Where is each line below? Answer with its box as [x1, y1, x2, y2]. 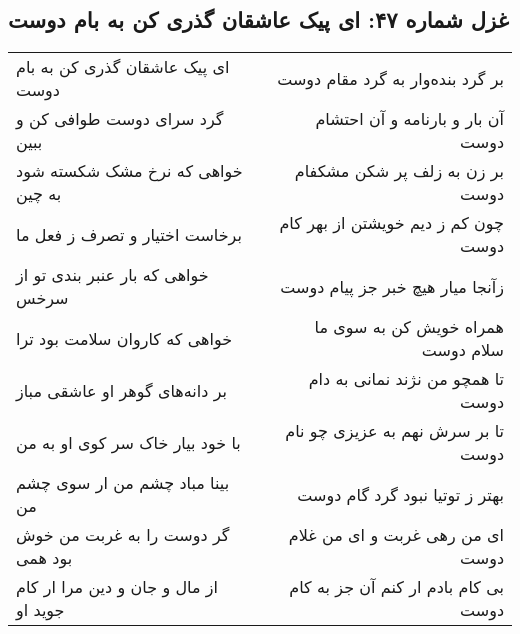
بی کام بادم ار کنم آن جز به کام [289, 575, 504, 599]
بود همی [16, 546, 73, 570]
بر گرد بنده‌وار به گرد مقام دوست [277, 66, 504, 90]
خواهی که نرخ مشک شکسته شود [16, 159, 243, 183]
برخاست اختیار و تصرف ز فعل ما [16, 222, 242, 246]
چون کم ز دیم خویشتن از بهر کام [279, 211, 504, 235]
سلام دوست [421, 338, 504, 362]
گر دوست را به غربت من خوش [16, 523, 230, 547]
